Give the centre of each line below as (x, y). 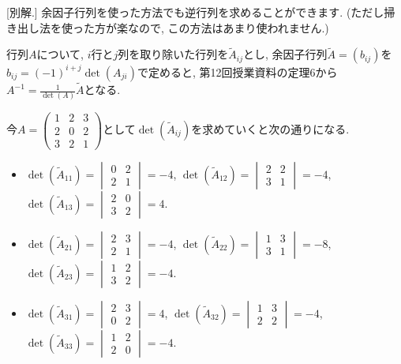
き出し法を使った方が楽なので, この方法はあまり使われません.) (168, 27)
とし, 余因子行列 (285, 54)
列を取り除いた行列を (173, 54)
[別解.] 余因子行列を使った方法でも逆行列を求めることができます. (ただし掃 (201, 12)
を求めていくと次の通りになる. (270, 129)
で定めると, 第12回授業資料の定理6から (237, 71)
